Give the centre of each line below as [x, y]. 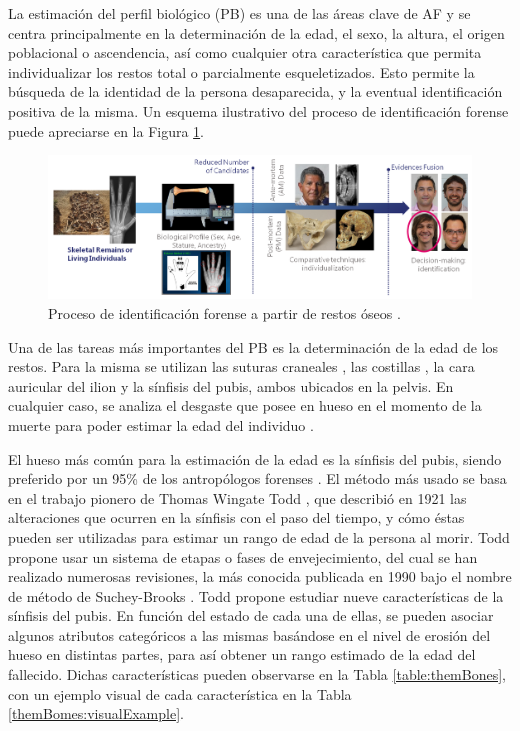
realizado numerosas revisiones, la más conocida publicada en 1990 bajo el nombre [260, 576]
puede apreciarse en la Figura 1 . [106, 130]
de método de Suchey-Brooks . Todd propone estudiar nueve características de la [256, 595]
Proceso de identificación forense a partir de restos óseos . [224, 312]
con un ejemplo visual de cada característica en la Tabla [180, 693]
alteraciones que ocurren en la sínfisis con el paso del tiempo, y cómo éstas [236, 517]
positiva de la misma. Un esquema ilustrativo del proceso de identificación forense [258, 110]
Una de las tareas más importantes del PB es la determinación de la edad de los [253, 346]
